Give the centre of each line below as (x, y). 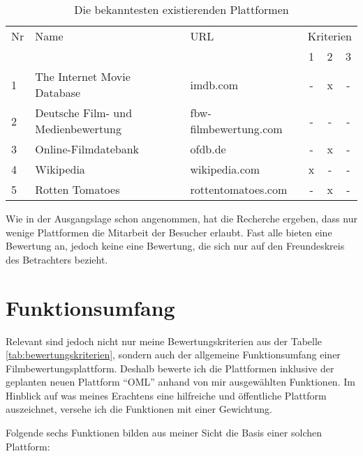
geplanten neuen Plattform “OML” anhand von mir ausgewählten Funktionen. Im (180, 382)
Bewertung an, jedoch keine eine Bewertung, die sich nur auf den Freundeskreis (175, 246)
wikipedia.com (225, 169)
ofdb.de (208, 149)
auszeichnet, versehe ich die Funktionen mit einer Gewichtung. (139, 409)
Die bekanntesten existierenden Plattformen (181, 9)
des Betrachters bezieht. (57, 259)
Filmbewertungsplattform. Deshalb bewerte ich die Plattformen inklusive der (170, 368)
